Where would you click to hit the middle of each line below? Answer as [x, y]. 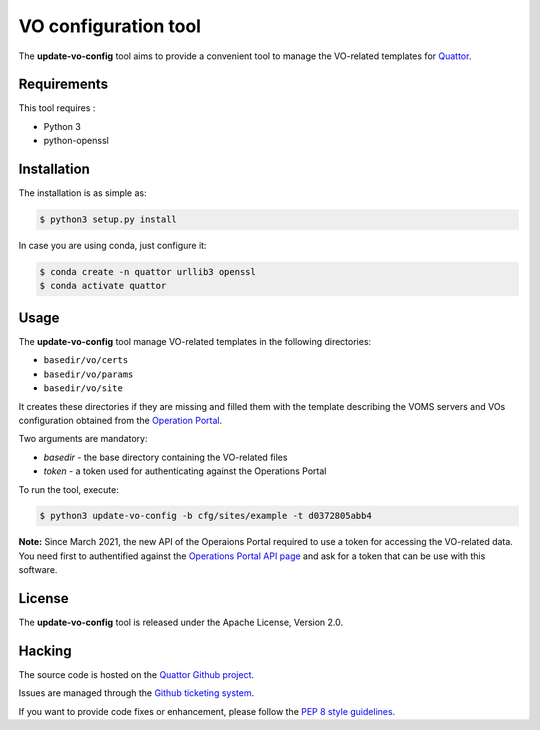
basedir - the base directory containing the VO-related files [165, 457]
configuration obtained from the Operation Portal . [120, 420]
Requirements [63, 84]
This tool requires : [57, 108]
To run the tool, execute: [68, 489]
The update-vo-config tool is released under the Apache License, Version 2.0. [181, 622]
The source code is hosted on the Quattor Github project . [136, 675]
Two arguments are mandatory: [83, 439]
